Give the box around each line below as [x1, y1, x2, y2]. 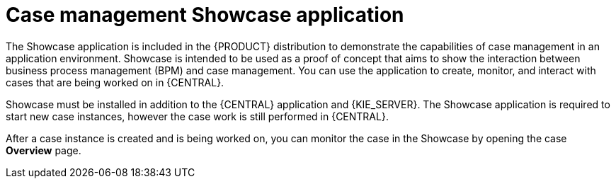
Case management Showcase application [6, 3, 404, 27]
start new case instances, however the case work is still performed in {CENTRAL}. [6, 110, 389, 122]
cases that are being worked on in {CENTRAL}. [6, 76, 224, 88]
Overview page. [6, 144, 81, 156]
